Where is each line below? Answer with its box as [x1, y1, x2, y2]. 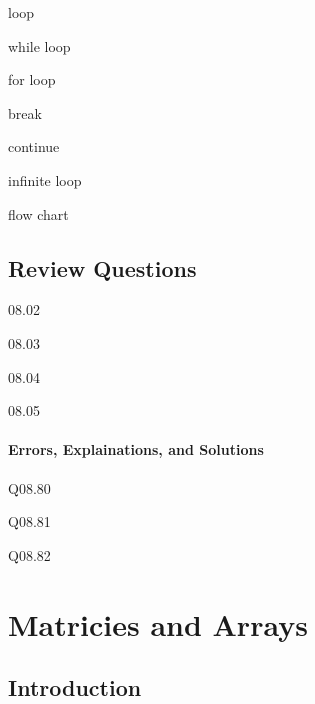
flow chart [8, 203, 69, 224]
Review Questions [8, 252, 197, 283]
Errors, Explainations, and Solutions [8, 439, 264, 460]
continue [8, 136, 60, 157]
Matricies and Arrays [8, 603, 308, 644]
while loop [8, 35, 71, 56]
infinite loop [8, 169, 82, 190]
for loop [8, 69, 56, 90]
